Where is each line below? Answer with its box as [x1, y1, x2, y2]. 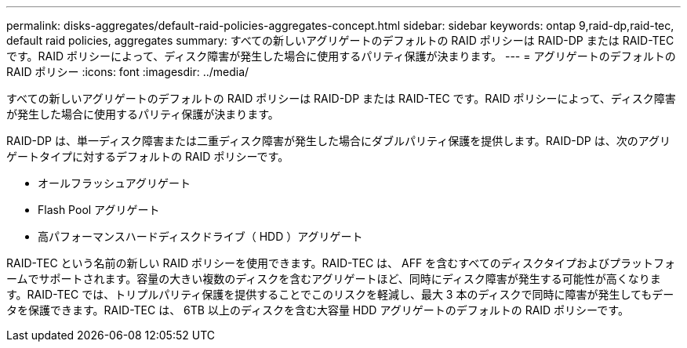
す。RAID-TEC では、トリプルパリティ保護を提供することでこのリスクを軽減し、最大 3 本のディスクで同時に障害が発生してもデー [6, 288, 674, 301]
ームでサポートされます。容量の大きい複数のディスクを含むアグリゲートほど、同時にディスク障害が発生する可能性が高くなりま [6, 272, 661, 285]
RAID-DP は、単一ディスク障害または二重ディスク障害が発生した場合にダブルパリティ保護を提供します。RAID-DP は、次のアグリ [6, 134, 671, 147]
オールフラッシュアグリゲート [38, 176, 191, 190]
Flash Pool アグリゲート [38, 203, 160, 216]
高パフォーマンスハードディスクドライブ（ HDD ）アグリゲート [38, 230, 363, 243]
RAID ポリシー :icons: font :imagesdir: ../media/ [6, 65, 249, 78]
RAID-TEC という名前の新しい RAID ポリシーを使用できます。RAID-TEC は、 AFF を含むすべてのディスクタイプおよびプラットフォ [6, 256, 676, 270]
